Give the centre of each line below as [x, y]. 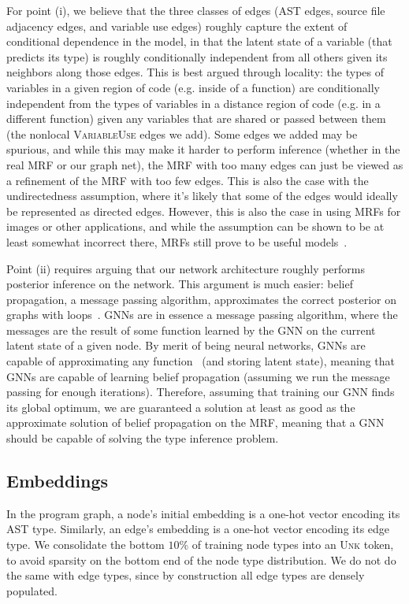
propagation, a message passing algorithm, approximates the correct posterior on [202, 299]
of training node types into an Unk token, [293, 545]
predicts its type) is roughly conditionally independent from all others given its [197, 56]
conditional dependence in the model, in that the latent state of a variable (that [199, 41]
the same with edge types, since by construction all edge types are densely [186, 575]
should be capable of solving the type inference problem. [143, 438]
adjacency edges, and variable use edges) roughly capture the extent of [177, 26]
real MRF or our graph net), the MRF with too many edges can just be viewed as [205, 164]
